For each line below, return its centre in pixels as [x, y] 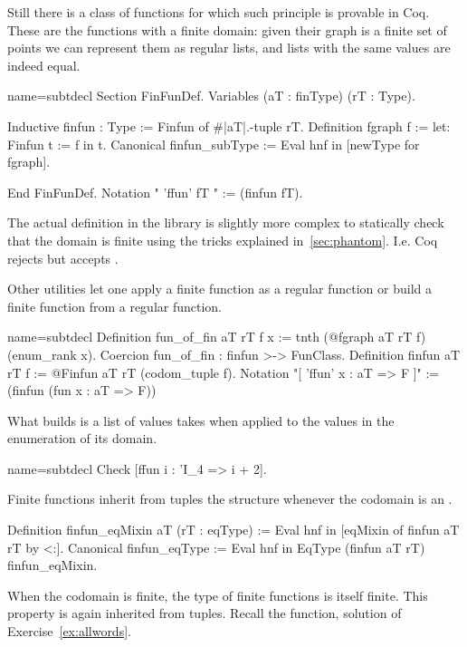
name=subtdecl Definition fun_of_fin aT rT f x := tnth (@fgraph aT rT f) [217, 337]
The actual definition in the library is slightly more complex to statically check [226, 222]
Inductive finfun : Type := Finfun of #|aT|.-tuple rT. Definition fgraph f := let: [229, 126]
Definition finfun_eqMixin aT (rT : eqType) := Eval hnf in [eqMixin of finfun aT [233, 530]
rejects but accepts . [63, 258]
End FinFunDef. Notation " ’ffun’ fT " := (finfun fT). [155, 192]
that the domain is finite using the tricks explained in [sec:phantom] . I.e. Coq [223, 240]
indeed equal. [44, 65]
